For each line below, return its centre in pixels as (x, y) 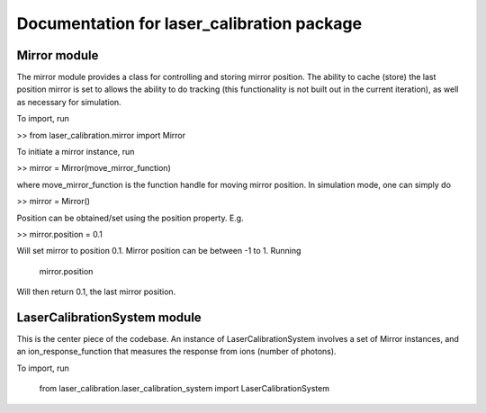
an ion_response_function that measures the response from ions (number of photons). (176, 352)
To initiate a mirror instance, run (76, 152)
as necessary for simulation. (69, 102)
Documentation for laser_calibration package (189, 23)
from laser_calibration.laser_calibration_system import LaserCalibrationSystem (184, 389)
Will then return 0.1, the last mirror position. (96, 292)
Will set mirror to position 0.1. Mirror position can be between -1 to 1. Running (159, 251)
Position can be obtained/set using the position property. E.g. (130, 218)
